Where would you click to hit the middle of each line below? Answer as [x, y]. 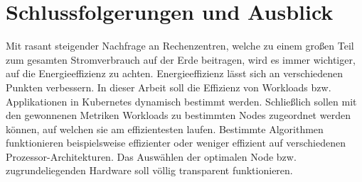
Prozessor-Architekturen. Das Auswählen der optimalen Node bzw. [151, 156]
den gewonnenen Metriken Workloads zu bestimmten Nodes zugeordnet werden [178, 115]
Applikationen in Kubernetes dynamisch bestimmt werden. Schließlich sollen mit [181, 101]
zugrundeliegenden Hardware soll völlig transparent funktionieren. [149, 170]
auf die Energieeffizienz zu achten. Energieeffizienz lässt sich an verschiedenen [175, 73]
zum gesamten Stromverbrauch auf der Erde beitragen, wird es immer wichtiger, [181, 59]
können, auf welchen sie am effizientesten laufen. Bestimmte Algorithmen [165, 129]
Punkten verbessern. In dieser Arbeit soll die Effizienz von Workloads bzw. [169, 87]
